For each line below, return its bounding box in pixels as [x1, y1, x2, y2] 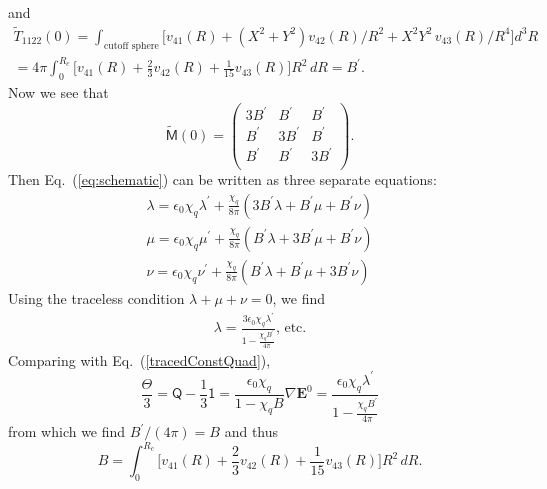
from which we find [8, 421, 126, 442]
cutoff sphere [103, 40, 159, 51]
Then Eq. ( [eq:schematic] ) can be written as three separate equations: [8, 169, 437, 190]
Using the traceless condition [8, 287, 185, 308]
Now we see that [8, 81, 109, 102]
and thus [224, 421, 279, 442]
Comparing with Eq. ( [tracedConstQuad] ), [8, 349, 271, 370]
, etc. [275, 321, 307, 336]
